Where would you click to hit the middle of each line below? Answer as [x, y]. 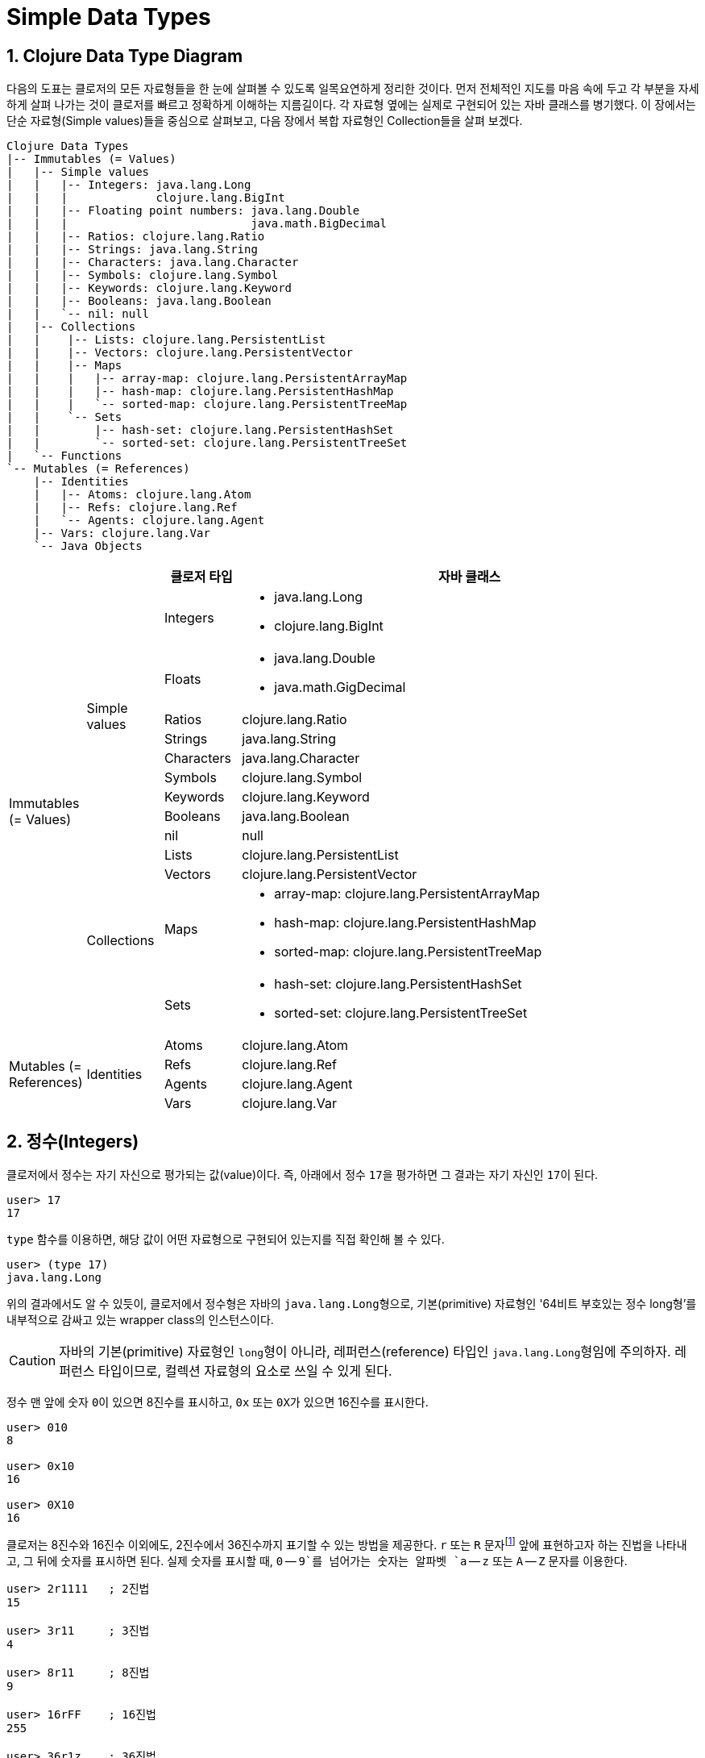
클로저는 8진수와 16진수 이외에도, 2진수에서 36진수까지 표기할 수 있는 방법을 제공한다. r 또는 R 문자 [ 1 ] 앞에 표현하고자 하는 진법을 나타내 [347, 1543]
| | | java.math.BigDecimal [197, 224]
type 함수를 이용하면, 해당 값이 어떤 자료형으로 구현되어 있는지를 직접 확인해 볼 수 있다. [226, 1239]
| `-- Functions [64, 456]
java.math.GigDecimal [340, 687]
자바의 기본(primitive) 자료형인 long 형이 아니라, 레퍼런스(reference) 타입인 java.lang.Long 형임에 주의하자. [365, 1352]
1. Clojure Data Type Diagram [125, 56]
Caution [33, 1361]
